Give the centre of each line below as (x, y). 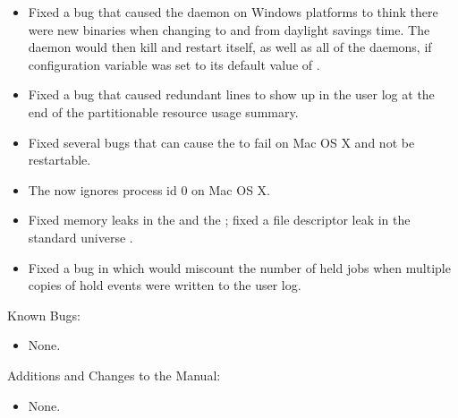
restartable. (59, 160)
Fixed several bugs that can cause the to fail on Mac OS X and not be (221, 142)
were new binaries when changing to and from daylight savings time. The (229, 29)
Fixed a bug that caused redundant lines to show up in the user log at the (231, 94)
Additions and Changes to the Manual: (114, 375)
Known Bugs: (44, 315)
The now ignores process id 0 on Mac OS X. (149, 189)
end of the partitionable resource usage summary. (163, 111)
